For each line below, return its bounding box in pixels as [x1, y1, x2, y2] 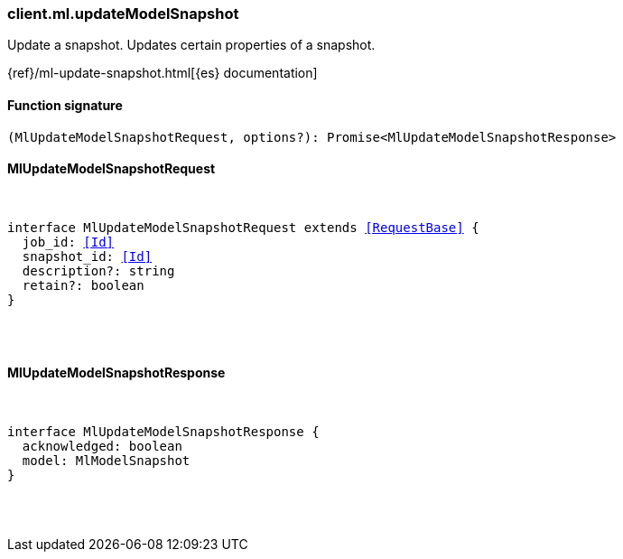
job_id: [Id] [22, 234, 115, 249]
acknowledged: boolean [22, 439, 182, 454]
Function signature [7, 97, 123, 113]
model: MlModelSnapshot [22, 453, 191, 469]
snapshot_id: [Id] [22, 248, 153, 264]
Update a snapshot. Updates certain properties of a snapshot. [7, 37, 376, 53]
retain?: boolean [22, 277, 144, 293]
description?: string [22, 263, 175, 278]
